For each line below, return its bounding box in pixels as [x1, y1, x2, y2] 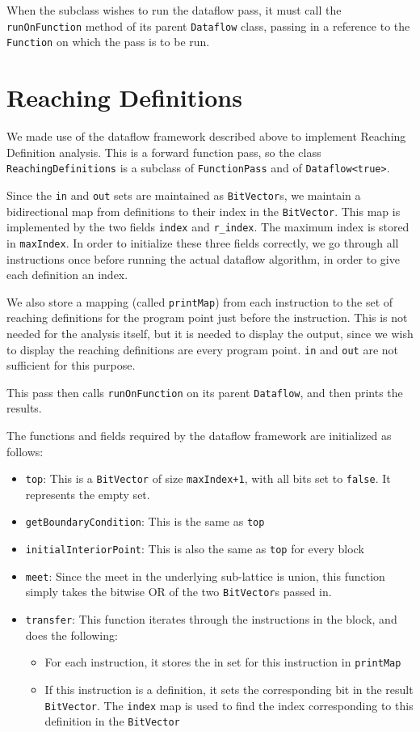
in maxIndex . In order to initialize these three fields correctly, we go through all [6, 234, 399, 251]
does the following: [25, 626, 118, 643]
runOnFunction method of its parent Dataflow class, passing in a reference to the [6, 17, 410, 34]
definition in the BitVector [44, 713, 180, 730]
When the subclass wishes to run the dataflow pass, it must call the [6, 2, 342, 18]
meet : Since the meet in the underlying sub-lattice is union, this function [25, 567, 385, 584]
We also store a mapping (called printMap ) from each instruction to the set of [6, 293, 393, 310]
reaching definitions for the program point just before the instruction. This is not [6, 309, 408, 326]
